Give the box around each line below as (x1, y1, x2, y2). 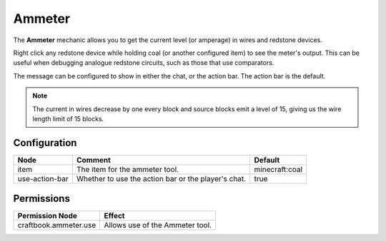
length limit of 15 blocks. (32, 114, 104, 123)
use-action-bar (17, 173, 69, 183)
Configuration (13, 136, 77, 149)
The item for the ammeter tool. (76, 164, 179, 174)
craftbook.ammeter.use (17, 220, 96, 230)
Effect (104, 211, 125, 221)
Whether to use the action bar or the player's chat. (76, 173, 247, 183)
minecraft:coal (254, 164, 303, 174)
